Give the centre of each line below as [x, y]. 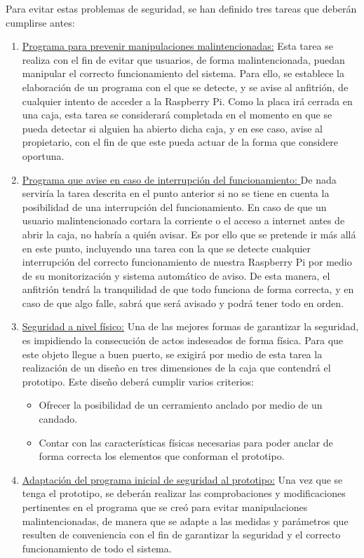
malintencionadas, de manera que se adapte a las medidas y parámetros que [185, 520]
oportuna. [43, 155]
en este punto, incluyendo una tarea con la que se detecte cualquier [167, 248]
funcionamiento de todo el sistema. [97, 548]
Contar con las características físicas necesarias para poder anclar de [186, 442]
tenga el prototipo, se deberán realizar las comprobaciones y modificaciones [184, 493]
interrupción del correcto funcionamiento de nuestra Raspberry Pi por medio [187, 262]
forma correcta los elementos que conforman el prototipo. [162, 456]
